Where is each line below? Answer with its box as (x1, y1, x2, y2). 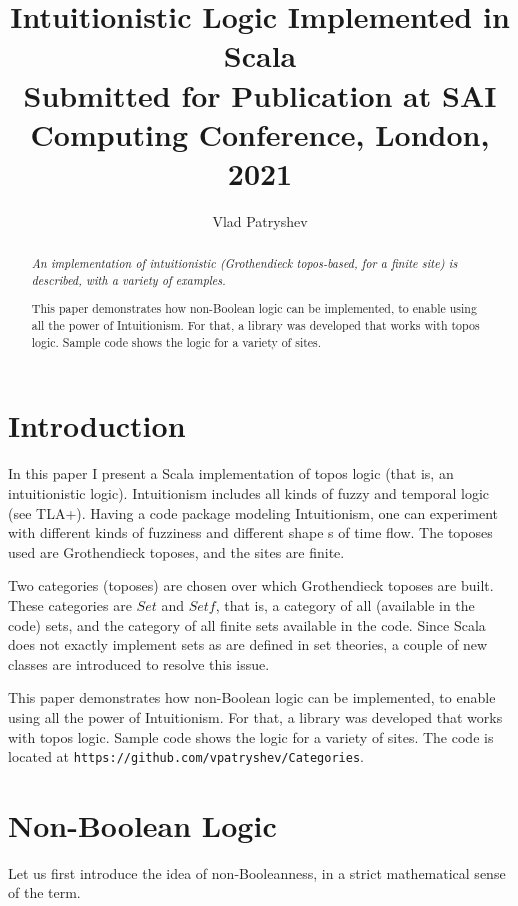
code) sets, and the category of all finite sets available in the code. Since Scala (8, 614, 486, 635)
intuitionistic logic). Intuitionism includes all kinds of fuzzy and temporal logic (8, 482, 490, 503)
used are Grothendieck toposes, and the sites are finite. (8, 541, 345, 562)
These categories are (8, 594, 132, 615)
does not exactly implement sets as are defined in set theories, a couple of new (8, 634, 488, 655)
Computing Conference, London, (30, 113, 490, 154)
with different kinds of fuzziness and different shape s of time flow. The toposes (8, 522, 493, 543)
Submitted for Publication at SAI (23, 74, 497, 115)
